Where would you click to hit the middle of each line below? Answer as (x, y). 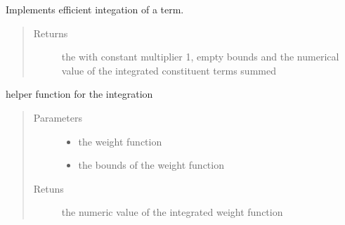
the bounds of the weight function (151, 165)
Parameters (58, 117)
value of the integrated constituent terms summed (169, 70)
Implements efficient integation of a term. (95, 9)
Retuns (48, 188)
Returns (51, 33)
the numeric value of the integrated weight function (172, 212)
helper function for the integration (79, 94)
